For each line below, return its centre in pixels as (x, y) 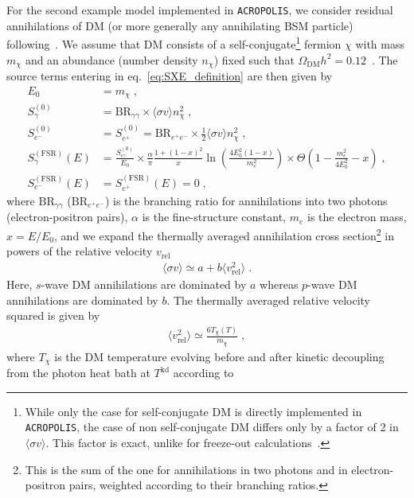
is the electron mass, (357, 217)
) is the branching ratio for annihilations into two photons (246, 200)
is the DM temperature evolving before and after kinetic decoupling (219, 356)
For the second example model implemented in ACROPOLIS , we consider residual (200, 10)
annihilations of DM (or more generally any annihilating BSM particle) (180, 25)
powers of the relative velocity (80, 251)
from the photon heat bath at (78, 373)
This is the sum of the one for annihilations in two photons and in (186, 469)
